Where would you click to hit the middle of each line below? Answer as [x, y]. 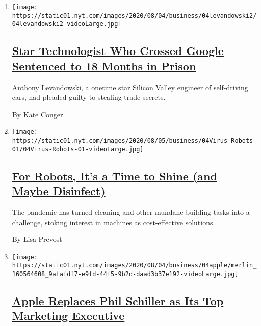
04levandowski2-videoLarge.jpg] [67, 24]
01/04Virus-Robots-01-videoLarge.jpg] [78, 149]
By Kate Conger [37, 114]
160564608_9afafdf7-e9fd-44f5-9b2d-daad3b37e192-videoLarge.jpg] [125, 274]
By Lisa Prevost [37, 239]
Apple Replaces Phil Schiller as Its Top [118, 301]
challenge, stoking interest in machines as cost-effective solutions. [113, 222]
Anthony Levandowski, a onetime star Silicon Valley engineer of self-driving [130, 87]
